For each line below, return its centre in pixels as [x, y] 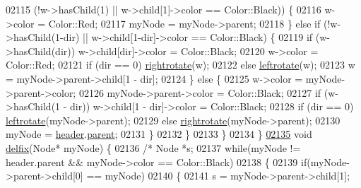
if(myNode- [325, 161]
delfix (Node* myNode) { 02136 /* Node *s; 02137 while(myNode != [153, 147]
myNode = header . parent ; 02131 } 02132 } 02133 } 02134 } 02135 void [159, 134]
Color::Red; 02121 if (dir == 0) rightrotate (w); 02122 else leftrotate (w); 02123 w [180, 65]
